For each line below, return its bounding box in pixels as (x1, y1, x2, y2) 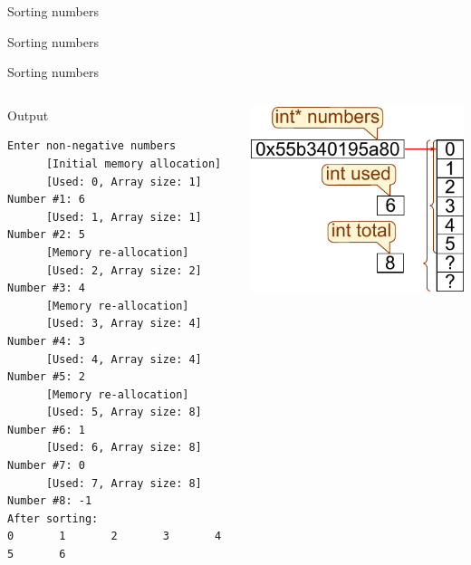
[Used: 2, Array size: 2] (45, 263, 202, 277)
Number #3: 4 (7, 282, 85, 295)
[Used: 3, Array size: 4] (45, 317, 202, 330)
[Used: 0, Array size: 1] (45, 175, 202, 188)
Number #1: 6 (7, 193, 85, 206)
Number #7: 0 (7, 459, 85, 473)
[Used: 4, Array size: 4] (45, 352, 202, 366)
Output (7, 105, 49, 124)
